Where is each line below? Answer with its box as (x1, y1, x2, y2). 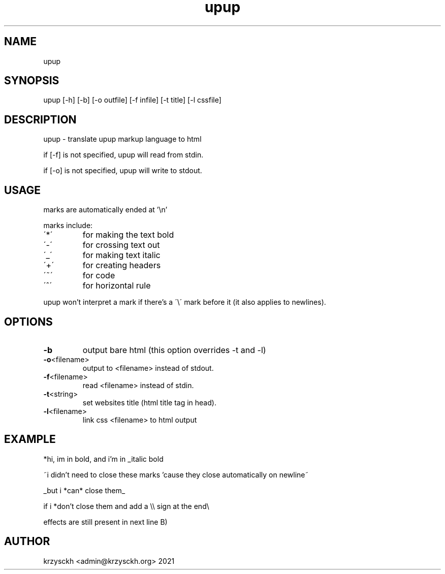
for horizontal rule (82, 280, 151, 291)
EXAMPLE (4, 433, 56, 446)
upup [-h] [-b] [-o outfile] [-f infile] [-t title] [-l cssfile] (43, 95, 221, 105)
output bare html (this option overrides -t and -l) (82, 344, 266, 355)
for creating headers (82, 260, 161, 271)
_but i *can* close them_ (43, 486, 125, 495)
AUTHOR (4, 535, 50, 548)
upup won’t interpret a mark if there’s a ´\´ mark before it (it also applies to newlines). (43, 298, 326, 307)
